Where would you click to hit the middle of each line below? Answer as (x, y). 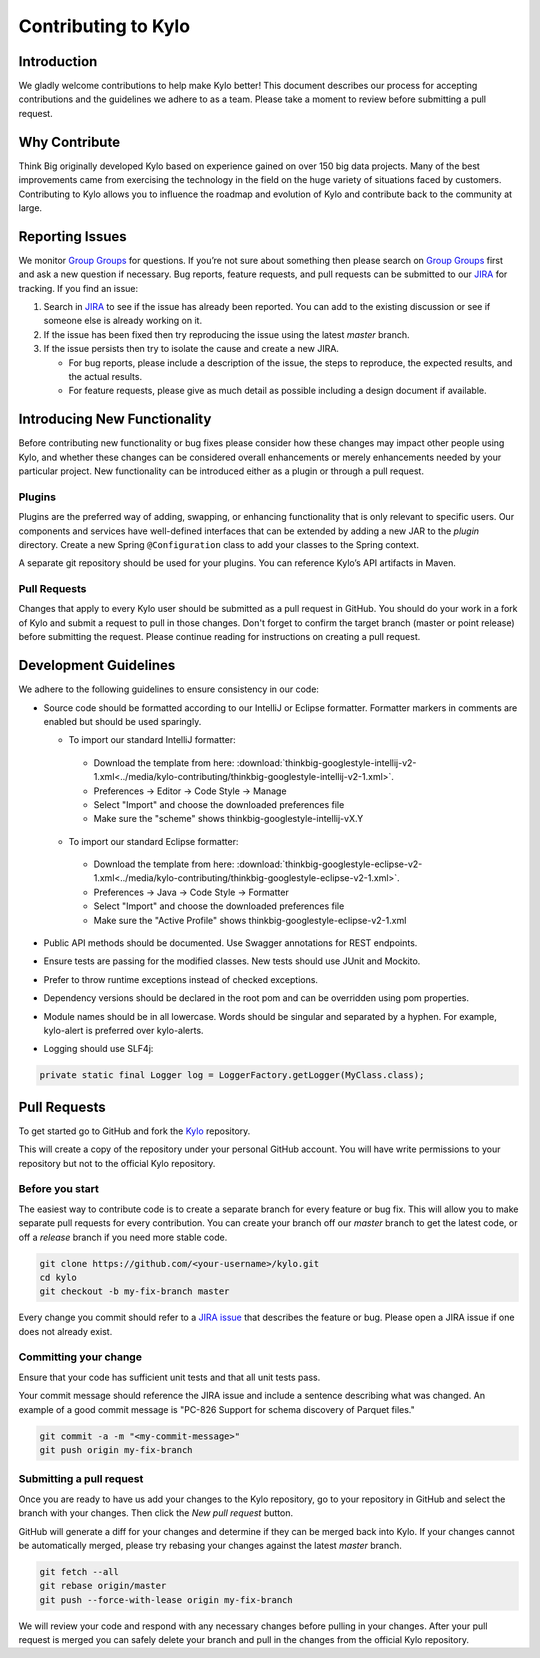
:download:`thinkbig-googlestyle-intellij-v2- (326, 762)
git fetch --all (79, 1571)
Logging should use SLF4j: (98, 1049)
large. (30, 207)
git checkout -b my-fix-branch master (134, 1291)
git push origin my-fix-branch (116, 1450)
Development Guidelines (97, 665)
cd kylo (58, 1277)
